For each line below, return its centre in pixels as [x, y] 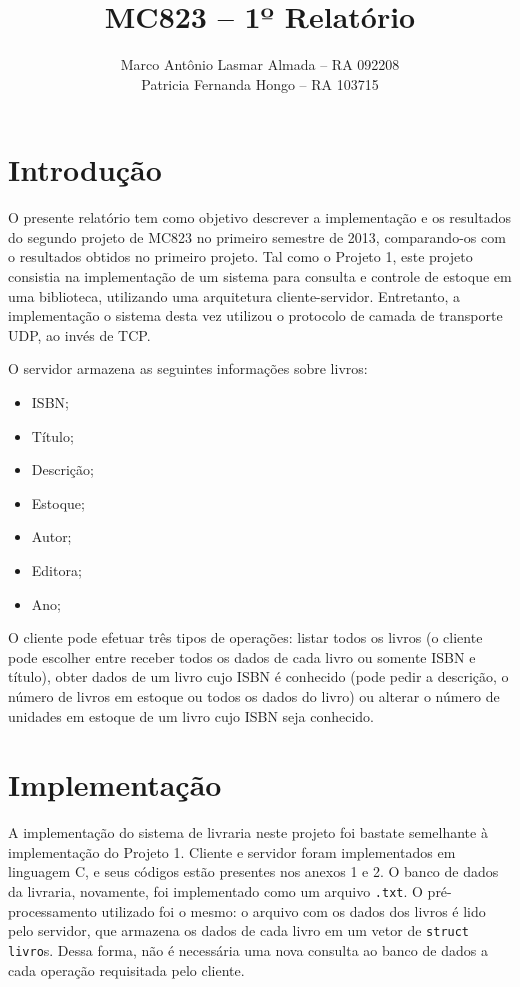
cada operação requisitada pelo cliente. [126, 969]
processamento [52, 910]
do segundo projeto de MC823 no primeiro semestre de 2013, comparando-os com [257, 236]
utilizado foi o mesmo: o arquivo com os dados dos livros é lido [293, 910]
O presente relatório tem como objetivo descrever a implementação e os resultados [259, 217]
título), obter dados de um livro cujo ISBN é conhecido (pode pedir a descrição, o [258, 676]
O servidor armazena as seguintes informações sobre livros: [188, 368]
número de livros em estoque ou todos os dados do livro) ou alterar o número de [254, 695]
